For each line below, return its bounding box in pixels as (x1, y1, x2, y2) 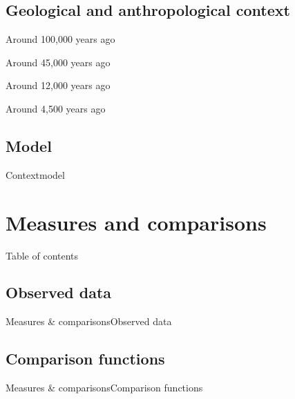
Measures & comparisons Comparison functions (6, 380, 203, 395)
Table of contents (6, 248, 79, 262)
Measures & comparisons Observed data (6, 314, 172, 329)
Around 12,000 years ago (6, 78, 111, 93)
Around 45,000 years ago (6, 55, 111, 69)
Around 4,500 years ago (6, 101, 106, 115)
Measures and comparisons (6, 208, 267, 236)
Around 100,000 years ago (6, 32, 115, 46)
